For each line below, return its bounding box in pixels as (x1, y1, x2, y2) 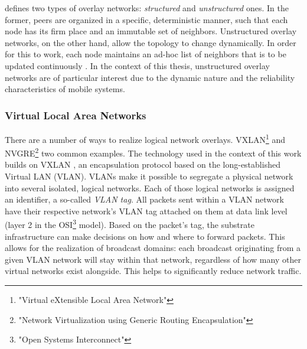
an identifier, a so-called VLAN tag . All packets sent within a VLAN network (5, 193, 284, 206)
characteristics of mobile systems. (5, 83, 125, 95)
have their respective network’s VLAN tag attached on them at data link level (5, 204, 288, 217)
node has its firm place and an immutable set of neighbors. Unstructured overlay (5, 25, 297, 37)
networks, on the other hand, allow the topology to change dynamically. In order (5, 36, 296, 48)
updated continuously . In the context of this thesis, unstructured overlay (5, 59, 270, 71)
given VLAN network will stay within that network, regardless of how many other (5, 253, 301, 265)
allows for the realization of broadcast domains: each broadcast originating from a (5, 242, 301, 254)
